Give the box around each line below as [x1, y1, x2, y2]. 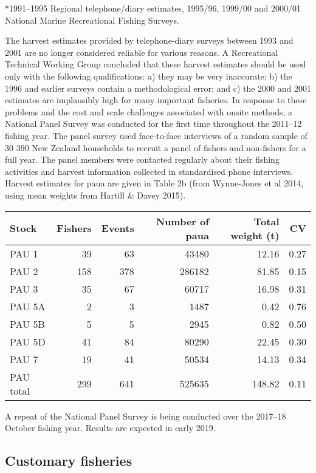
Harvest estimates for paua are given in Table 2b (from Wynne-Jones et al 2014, [5, 177, 304, 189]
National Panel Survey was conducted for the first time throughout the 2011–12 [5, 117, 302, 130]
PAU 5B [10, 316, 45, 331]
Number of [156, 214, 209, 228]
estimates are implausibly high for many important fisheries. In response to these [5, 94, 307, 106]
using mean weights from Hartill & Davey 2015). [5, 188, 186, 201]
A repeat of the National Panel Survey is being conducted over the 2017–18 [5, 409, 286, 422]
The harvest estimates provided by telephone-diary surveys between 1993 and [5, 34, 294, 47]
